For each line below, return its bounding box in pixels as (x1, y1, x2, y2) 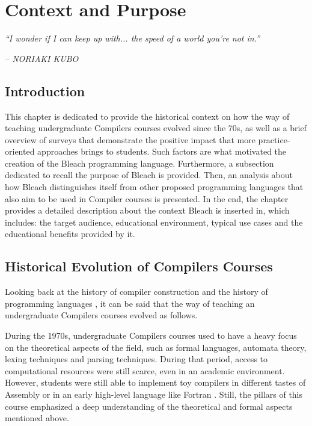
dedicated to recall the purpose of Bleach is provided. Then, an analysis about (5, 168, 293, 181)
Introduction (5, 81, 85, 100)
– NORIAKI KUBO (5, 52, 79, 64)
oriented (5, 145, 35, 158)
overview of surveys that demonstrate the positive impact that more (5, 133, 255, 146)
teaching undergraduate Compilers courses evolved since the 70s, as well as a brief (5, 122, 307, 134)
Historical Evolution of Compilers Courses (5, 257, 273, 276)
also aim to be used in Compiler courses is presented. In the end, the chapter (5, 192, 289, 205)
